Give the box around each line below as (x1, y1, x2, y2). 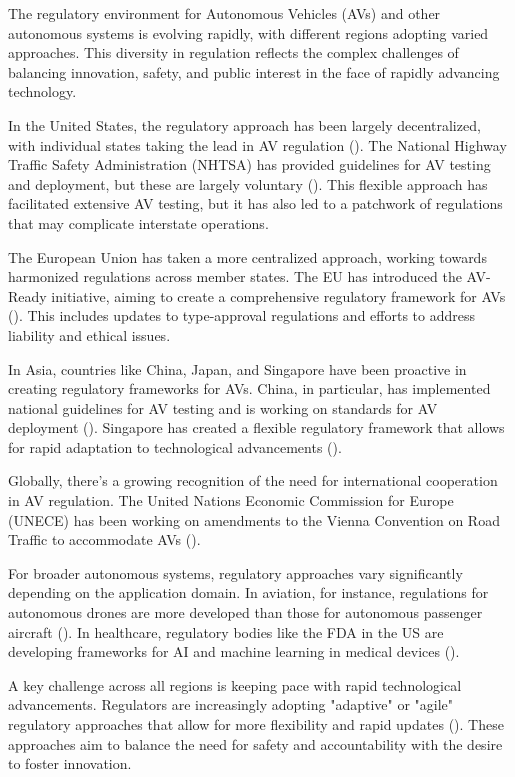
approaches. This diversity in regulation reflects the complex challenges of (8, 42, 459, 63)
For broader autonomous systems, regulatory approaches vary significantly (8, 562, 463, 583)
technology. (8, 81, 77, 102)
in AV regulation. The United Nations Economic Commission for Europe (8, 490, 454, 511)
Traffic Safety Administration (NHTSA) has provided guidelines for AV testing (8, 154, 491, 175)
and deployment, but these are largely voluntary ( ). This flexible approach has (8, 173, 488, 194)
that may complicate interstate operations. (8, 212, 269, 233)
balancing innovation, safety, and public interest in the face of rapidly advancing (8, 61, 500, 82)
